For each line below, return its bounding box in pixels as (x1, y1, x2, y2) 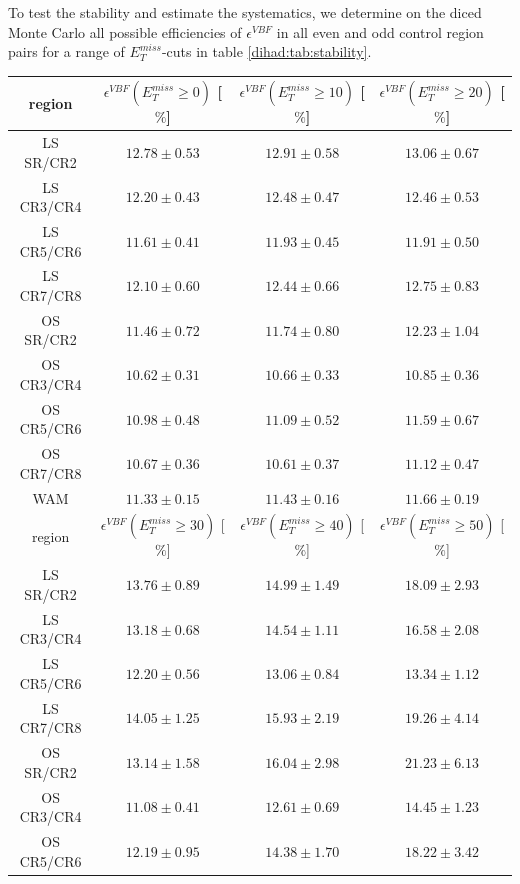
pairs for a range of (8, 41, 125, 62)
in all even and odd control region (276, 21, 484, 42)
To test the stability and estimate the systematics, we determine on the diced (8, 2, 482, 22)
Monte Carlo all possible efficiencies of (8, 21, 242, 42)
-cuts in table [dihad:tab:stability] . (161, 41, 372, 62)
